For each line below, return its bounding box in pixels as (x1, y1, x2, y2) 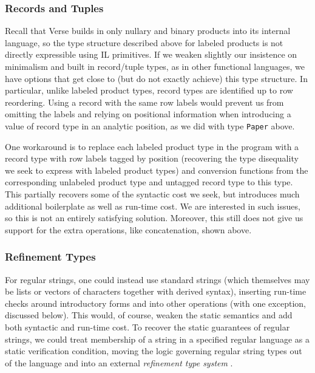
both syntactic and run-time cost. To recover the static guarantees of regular (5, 320, 290, 333)
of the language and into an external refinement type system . (5, 356, 233, 369)
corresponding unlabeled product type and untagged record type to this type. (5, 176, 293, 188)
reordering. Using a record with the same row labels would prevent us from (5, 95, 284, 108)
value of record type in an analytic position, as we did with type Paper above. (5, 119, 295, 132)
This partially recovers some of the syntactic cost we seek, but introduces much (5, 188, 300, 200)
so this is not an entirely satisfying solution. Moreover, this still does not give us (5, 211, 303, 224)
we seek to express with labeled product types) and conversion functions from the (5, 163, 308, 176)
